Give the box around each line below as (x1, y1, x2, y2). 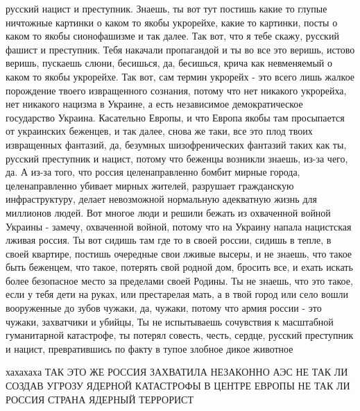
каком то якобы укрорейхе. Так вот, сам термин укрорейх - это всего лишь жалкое (6, 69, 355, 83)
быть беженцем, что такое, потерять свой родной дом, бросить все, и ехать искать (6, 260, 353, 274)
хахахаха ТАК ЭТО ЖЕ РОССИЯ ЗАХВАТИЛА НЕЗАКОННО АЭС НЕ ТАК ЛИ (6, 364, 348, 379)
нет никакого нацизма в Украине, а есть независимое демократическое (6, 97, 303, 111)
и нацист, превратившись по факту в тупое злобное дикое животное (6, 341, 293, 355)
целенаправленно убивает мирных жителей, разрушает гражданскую (6, 178, 294, 192)
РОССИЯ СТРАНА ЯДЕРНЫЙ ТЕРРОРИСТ (6, 392, 194, 406)
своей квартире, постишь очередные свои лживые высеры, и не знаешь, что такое (6, 246, 352, 260)
